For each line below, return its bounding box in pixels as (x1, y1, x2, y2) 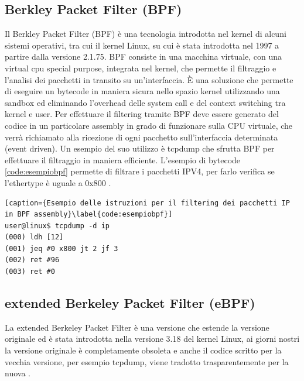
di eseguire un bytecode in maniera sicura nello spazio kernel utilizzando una (5, 85, 280, 97)
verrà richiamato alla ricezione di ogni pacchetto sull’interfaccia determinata (5, 131, 278, 143)
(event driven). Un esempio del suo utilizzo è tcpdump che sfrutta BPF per (5, 142, 275, 155)
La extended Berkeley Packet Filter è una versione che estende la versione (5, 321, 269, 333)
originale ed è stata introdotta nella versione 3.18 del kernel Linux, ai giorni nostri (5, 332, 300, 345)
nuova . (5, 367, 30, 379)
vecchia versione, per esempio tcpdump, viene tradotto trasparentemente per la (5, 355, 289, 368)
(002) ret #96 (5, 256, 60, 265)
